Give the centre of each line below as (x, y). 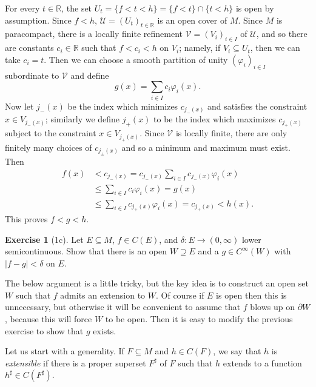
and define (90, 75)
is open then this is (251, 295)
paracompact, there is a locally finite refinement (94, 34)
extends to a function (262, 362)
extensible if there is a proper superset (76, 362)
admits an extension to (103, 295)
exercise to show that (44, 330)
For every (22, 8)
